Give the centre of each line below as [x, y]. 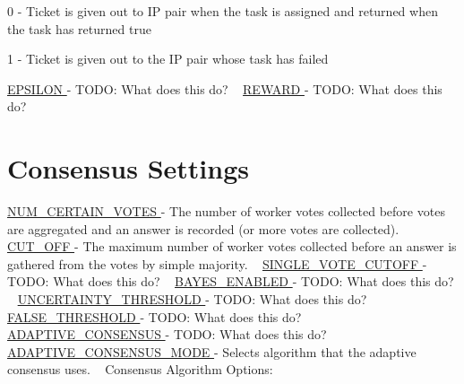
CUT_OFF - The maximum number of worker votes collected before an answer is [232, 246]
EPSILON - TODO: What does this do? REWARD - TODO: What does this [225, 88]
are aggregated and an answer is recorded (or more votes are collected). [203, 228]
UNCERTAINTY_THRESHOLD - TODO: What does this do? [192, 299]
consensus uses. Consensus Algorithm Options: [140, 369]
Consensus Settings [128, 168]
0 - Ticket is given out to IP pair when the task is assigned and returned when [223, 11]
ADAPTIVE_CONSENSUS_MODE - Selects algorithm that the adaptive [212, 351]
